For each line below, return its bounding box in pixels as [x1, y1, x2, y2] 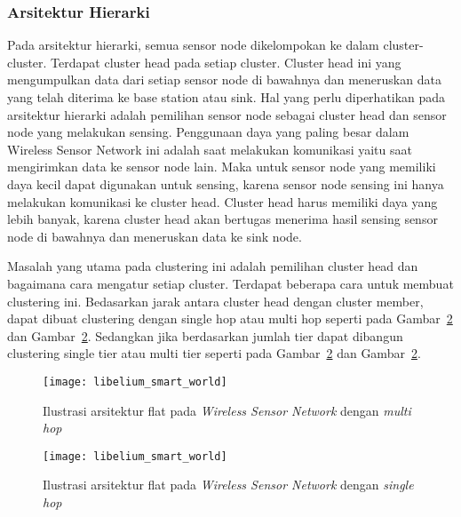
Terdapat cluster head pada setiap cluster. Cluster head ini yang [51, 52, 401, 71]
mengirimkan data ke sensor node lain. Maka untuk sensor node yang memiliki [7, 157, 436, 176]
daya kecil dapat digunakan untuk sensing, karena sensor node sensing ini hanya [7, 174, 444, 193]
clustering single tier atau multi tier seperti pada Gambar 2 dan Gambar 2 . [7, 344, 421, 362]
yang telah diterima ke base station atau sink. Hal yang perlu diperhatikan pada [7, 88, 446, 106]
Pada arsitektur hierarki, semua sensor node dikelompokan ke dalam [7, 36, 379, 54]
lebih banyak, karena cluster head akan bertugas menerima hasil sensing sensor [7, 210, 438, 228]
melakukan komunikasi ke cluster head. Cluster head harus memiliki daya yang [7, 192, 438, 211]
